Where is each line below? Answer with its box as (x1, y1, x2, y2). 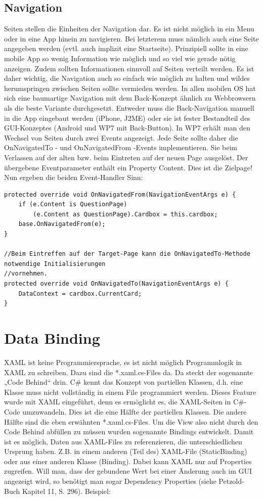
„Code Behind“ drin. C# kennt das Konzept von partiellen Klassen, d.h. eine (4, 377, 243, 387)
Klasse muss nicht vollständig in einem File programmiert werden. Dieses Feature (4, 386, 256, 397)
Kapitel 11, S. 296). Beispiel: (22, 485, 111, 496)
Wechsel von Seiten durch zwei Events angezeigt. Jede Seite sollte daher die (4, 132, 238, 143)
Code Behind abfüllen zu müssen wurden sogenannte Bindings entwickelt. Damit (4, 426, 254, 437)
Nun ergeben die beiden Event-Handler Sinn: (4, 172, 143, 183)
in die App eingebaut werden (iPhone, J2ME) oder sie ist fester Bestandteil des (4, 112, 250, 123)
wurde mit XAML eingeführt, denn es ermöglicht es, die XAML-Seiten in (4, 396, 231, 407)
